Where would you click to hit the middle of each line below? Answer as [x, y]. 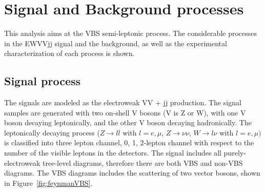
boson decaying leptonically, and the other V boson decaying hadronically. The [128, 122]
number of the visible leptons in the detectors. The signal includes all [113, 153]
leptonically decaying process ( [52, 132]
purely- [235, 153]
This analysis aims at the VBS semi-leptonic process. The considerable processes [131, 33]
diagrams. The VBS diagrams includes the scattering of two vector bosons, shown [132, 173]
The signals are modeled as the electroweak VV [79, 102]
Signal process [43, 81]
